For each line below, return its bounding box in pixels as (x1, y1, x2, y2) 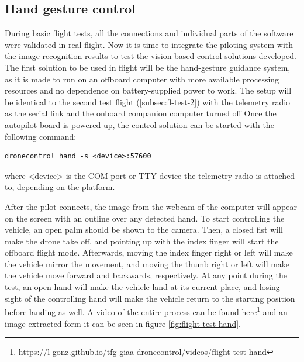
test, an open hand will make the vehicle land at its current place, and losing (5, 281, 280, 293)
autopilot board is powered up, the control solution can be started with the (5, 118, 274, 130)
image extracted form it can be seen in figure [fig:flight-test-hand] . (5, 317, 241, 329)
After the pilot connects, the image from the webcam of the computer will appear (5, 200, 297, 212)
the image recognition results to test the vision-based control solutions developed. (5, 50, 296, 62)
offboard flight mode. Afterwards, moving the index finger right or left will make (5, 246, 293, 258)
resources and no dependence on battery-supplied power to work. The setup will (5, 84, 292, 96)
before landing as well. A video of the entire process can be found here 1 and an (5, 304, 288, 318)
